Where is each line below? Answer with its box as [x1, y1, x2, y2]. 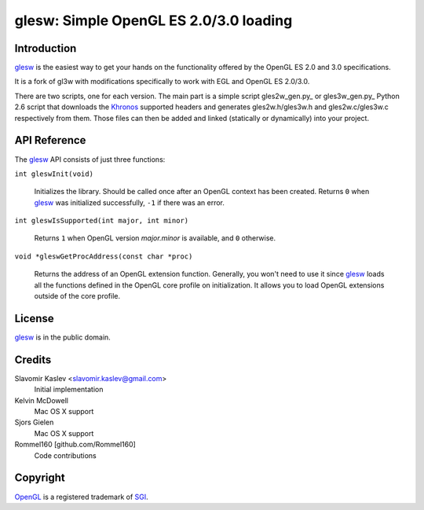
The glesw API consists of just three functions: [14, 154, 166, 164]
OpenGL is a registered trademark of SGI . [14, 492, 148, 501]
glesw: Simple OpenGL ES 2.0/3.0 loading [14, 12, 293, 29]
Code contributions [34, 450, 97, 460]
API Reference [14, 134, 86, 147]
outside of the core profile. [34, 292, 121, 301]
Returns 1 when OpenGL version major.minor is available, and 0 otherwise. [34, 233, 276, 243]
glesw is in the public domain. [14, 332, 111, 342]
